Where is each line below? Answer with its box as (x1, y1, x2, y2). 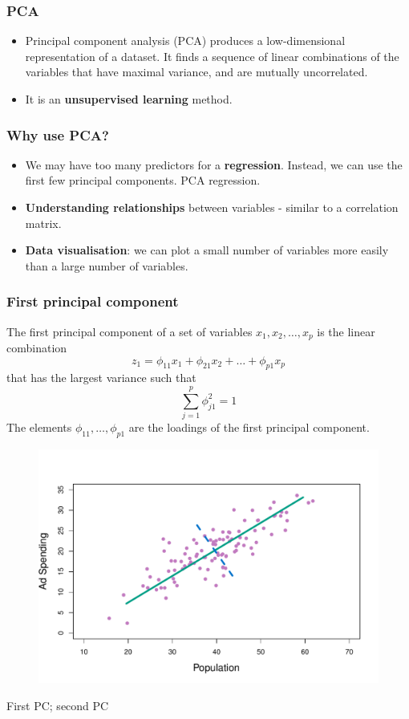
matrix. (25, 214, 62, 231)
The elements (6, 419, 72, 436)
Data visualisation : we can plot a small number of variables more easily (25, 242, 389, 258)
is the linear (317, 323, 375, 339)
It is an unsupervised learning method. (25, 91, 233, 107)
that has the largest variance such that (6, 369, 196, 386)
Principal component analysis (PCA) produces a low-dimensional (25, 32, 346, 49)
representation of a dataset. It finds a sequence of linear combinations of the (25, 47, 399, 64)
